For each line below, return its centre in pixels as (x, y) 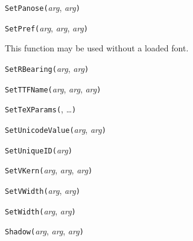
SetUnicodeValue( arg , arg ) (55, 129)
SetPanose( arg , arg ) (43, 7)
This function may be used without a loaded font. (97, 48)
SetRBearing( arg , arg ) (47, 68)
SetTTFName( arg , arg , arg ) (53, 88)
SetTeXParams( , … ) (41, 109)
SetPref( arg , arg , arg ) (46, 27)
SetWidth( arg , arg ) (40, 210)
